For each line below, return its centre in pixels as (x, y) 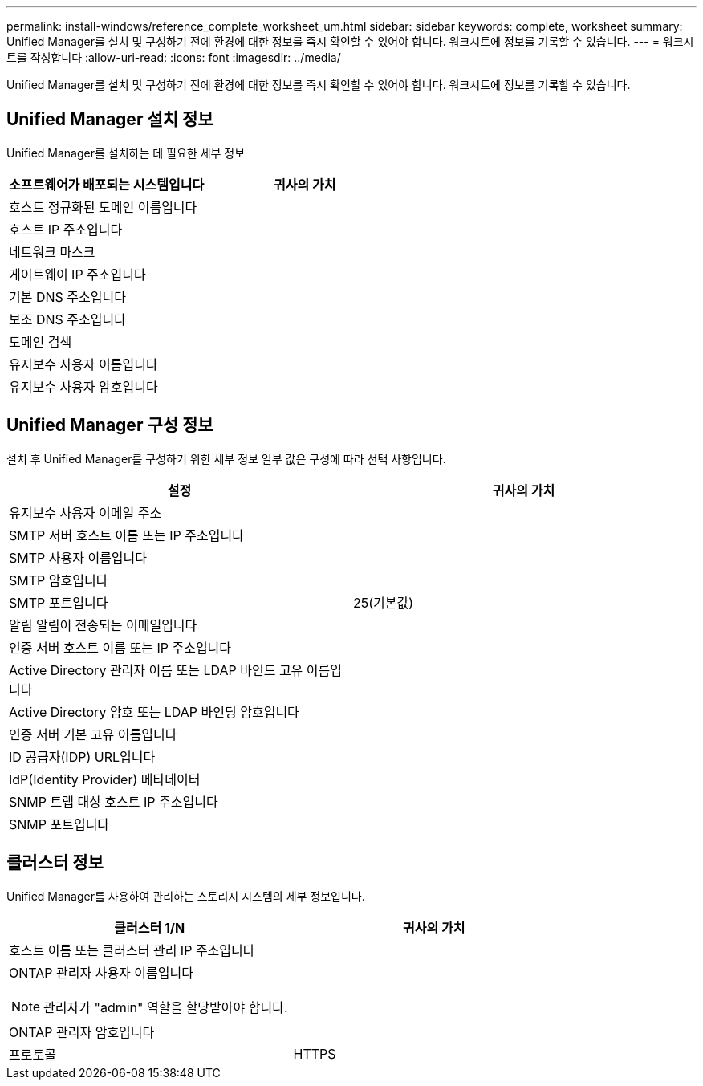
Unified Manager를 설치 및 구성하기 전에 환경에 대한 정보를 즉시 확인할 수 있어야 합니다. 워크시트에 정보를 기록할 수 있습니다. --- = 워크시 (350, 41)
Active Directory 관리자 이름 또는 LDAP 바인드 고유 (156, 670)
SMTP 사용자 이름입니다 (78, 557)
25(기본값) (384, 602)
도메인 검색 (41, 342)
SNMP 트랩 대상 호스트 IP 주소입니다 (114, 801)
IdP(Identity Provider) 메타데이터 (105, 779)
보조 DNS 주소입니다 (67, 319)
